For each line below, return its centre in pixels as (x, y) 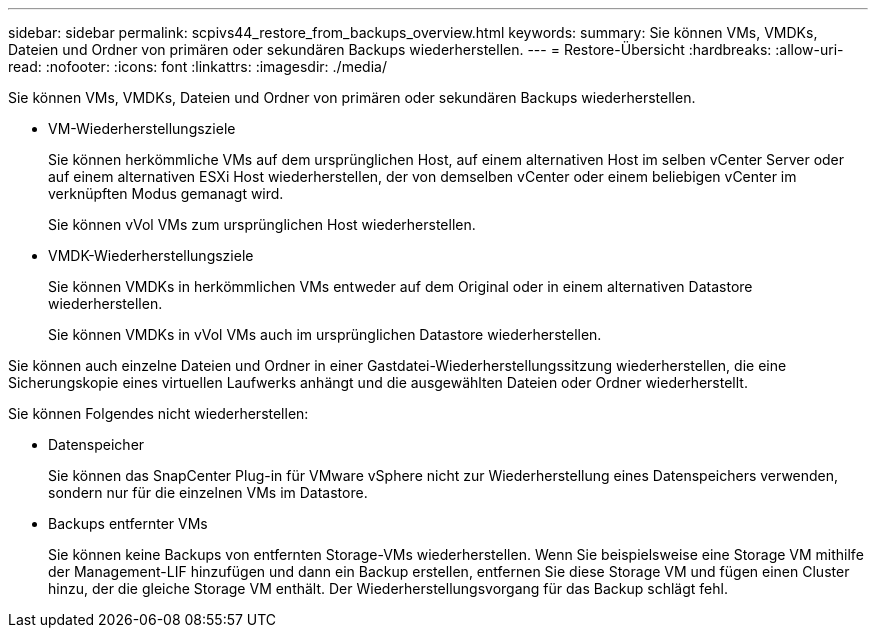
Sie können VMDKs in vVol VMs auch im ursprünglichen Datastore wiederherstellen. (325, 334)
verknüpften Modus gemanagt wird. (166, 193)
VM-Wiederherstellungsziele (142, 128)
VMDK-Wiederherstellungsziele (151, 255)
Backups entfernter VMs (128, 523)
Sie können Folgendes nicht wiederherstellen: (158, 413)
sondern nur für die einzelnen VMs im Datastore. (208, 492)
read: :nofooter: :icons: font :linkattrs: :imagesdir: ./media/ (197, 66)
